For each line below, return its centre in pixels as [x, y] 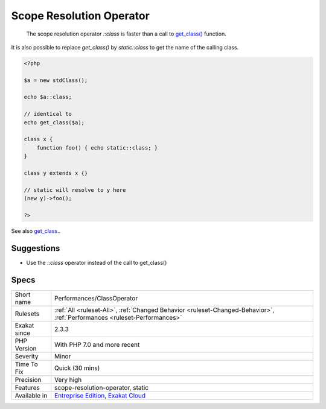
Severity [27, 356]
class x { [38, 139]
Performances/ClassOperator [96, 298]
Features [27, 387]
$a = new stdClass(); [56, 80]
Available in [31, 395]
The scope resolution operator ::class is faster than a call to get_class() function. [126, 34]
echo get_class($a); [54, 122]
